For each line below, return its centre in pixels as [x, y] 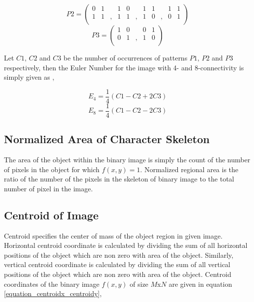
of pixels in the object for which [52, 169]
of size [139, 284]
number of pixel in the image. [48, 188]
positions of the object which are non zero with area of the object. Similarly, [119, 255]
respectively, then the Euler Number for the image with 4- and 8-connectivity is [124, 67]
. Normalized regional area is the [189, 169]
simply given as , [29, 77]
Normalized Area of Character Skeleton [107, 139]
